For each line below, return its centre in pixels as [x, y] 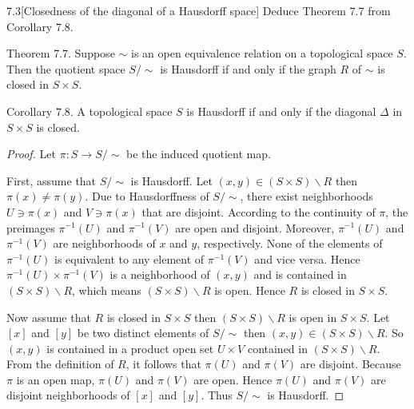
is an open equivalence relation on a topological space [262, 53]
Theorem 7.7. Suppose [61, 53]
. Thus [217, 395]
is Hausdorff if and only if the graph [248, 68]
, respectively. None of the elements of [290, 243]
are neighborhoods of [104, 243]
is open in [313, 317]
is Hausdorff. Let [171, 180]
